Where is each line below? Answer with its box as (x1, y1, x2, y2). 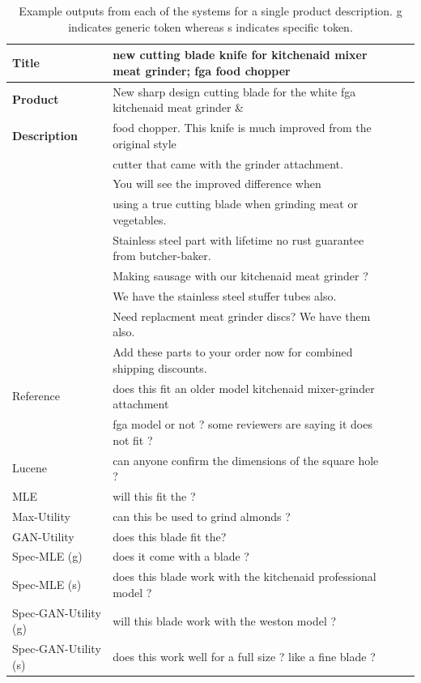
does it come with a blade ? (113, 548, 249, 565)
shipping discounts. (113, 359, 207, 376)
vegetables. (113, 211, 167, 228)
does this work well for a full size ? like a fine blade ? (113, 647, 376, 664)
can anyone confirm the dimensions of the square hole (113, 451, 379, 468)
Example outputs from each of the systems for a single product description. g (19, 2, 402, 19)
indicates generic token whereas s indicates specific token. (68, 18, 353, 35)
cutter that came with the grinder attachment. (113, 155, 343, 172)
